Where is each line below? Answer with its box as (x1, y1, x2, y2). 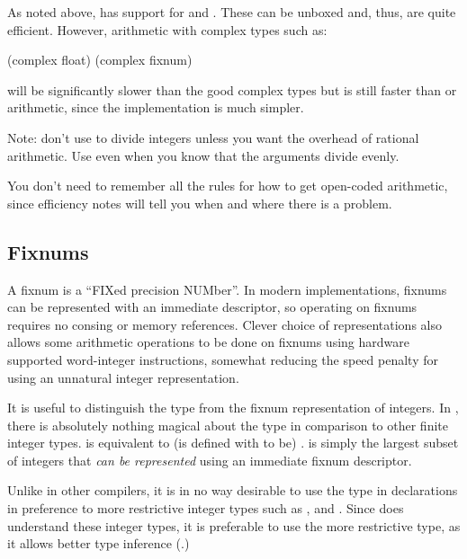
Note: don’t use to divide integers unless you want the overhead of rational (7, 128, 419, 146)
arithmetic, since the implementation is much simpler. (7, 98, 304, 117)
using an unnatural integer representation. (7, 368, 239, 386)
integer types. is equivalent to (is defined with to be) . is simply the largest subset (7, 433, 459, 452)
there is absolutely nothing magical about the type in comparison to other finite (7, 415, 448, 434)
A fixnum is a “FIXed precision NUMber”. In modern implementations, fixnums (7, 279, 447, 298)
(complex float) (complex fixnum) (7, 50, 193, 69)
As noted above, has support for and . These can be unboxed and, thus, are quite (7, 3, 456, 21)
